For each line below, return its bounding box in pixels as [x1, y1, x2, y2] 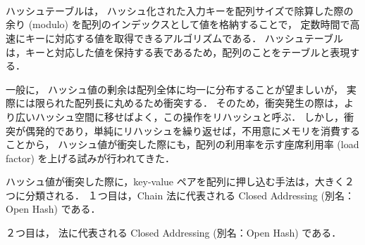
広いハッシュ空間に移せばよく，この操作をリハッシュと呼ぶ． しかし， [15, 109, 344, 124]
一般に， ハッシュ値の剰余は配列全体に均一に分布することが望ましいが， [6, 81, 344, 96]
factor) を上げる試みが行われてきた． [6, 150, 175, 165]
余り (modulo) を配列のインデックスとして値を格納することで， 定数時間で [6, 17, 350, 32]
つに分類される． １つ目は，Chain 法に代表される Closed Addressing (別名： [6, 187, 354, 202]
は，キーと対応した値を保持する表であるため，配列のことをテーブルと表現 [6, 44, 350, 59]
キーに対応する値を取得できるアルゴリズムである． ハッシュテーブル [25, 30, 343, 45]
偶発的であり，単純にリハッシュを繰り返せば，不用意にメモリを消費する [25, 123, 360, 138]
